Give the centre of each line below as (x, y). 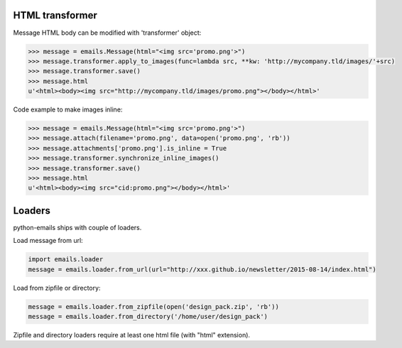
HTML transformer (55, 15)
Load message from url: (48, 241)
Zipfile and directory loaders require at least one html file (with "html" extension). (132, 335)
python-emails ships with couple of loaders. (77, 227)
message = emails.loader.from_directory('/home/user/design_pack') (148, 316)
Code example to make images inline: (68, 109)
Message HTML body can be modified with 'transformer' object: (107, 33)
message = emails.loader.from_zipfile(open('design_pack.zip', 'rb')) (154, 306)
